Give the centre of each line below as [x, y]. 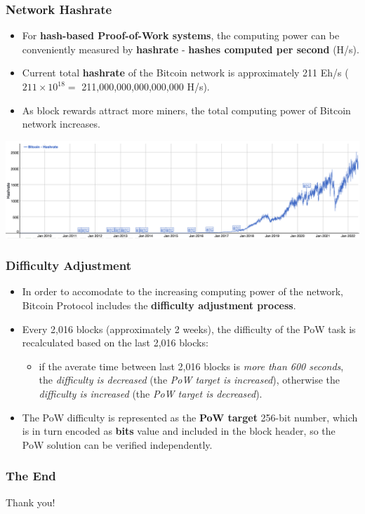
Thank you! [31, 502]
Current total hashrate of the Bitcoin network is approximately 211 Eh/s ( [185, 73]
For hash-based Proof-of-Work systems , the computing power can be [181, 35]
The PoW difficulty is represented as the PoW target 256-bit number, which [190, 417]
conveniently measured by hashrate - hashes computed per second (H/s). [191, 49]
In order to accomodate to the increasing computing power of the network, [182, 291]
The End [31, 476]
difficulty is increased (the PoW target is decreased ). [151, 393]
